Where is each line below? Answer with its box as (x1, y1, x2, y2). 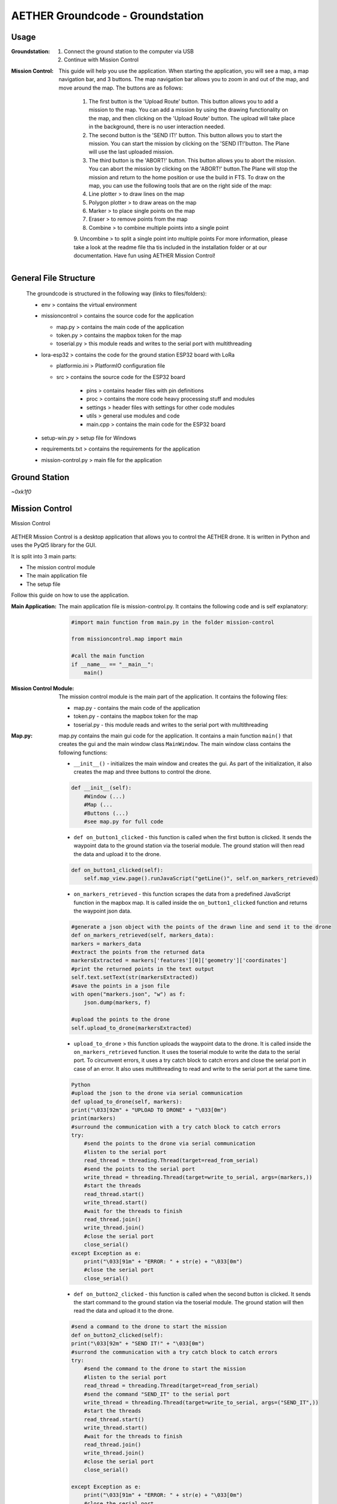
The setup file (26, 581, 61, 588)
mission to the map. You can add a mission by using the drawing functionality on (88, 106, 288, 114)
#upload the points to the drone (71, 1016, 170, 1023)
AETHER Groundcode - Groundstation (11, 9, 204, 22)
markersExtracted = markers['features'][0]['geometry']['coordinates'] (71, 957, 287, 964)
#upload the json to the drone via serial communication (71, 1089, 243, 1097)
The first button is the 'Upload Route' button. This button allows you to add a (88, 98, 279, 105)
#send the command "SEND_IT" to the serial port (84, 1390, 230, 1398)
